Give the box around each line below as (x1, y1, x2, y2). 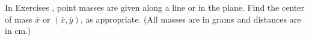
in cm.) (5, 24, 31, 37)
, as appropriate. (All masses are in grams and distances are (80, 12, 301, 25)
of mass (5, 12, 32, 25)
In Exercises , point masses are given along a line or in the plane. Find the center (5, 1, 304, 13)
